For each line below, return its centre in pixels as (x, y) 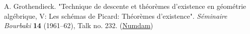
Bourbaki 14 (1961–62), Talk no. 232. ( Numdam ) (79, 25)
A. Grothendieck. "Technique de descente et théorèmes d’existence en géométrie (125, 6)
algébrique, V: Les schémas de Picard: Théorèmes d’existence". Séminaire (116, 16)
